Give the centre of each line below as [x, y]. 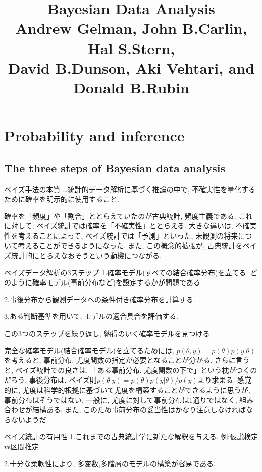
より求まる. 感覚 [225, 380]
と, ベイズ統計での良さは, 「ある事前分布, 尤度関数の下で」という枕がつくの [131, 370]
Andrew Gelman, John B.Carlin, [131, 28]
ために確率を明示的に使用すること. [62, 199]
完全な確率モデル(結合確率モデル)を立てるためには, [89, 350]
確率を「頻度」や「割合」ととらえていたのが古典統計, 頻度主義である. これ [128, 216]
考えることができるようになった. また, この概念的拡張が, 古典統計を [130, 245]
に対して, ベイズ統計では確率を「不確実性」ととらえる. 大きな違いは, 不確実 [130, 226]
